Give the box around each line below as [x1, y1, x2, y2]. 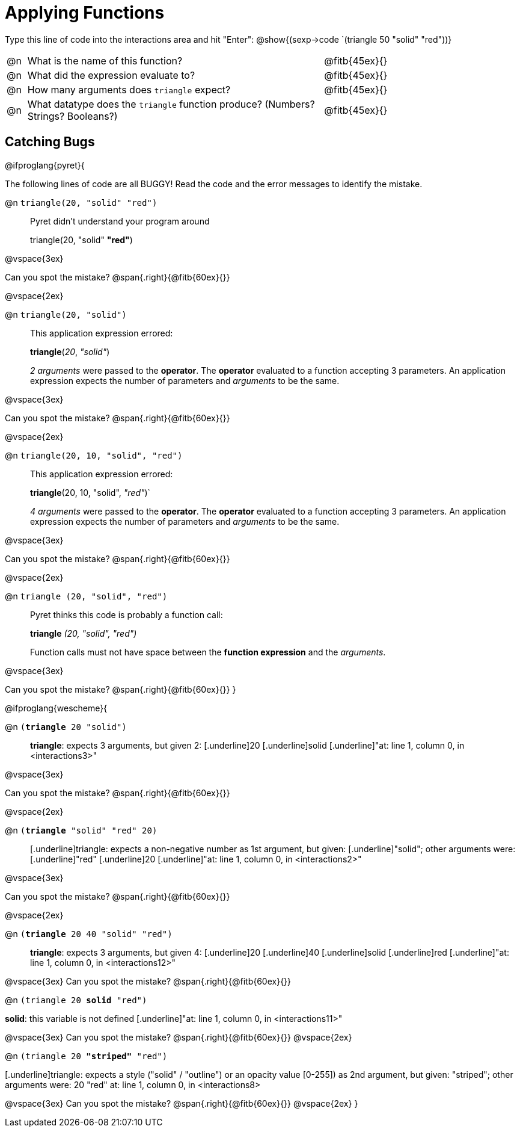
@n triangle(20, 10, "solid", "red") [5, 450, 183, 460]
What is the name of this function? [27, 54, 183, 67]
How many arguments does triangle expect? [27, 83, 231, 96]
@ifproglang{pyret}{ [5, 159, 85, 170]
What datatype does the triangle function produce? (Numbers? [27, 97, 315, 110]
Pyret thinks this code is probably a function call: [30, 609, 223, 620]
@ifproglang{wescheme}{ [5, 702, 108, 713]
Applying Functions [5, 2, 165, 23]
